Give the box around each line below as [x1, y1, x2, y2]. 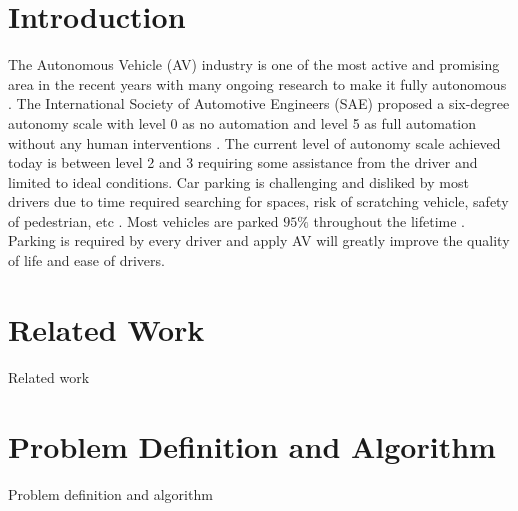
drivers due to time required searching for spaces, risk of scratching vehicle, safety [8, 191, 509, 212]
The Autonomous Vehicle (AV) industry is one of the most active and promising [8, 54, 500, 75]
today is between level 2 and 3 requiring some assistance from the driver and [8, 152, 478, 173]
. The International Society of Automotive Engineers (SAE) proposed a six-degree [8, 93, 510, 114]
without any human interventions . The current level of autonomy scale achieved [8, 132, 501, 153]
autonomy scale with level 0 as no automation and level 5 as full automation [8, 112, 477, 133]
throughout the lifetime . [313, 210, 465, 231]
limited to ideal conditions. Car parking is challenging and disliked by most [8, 171, 469, 192]
